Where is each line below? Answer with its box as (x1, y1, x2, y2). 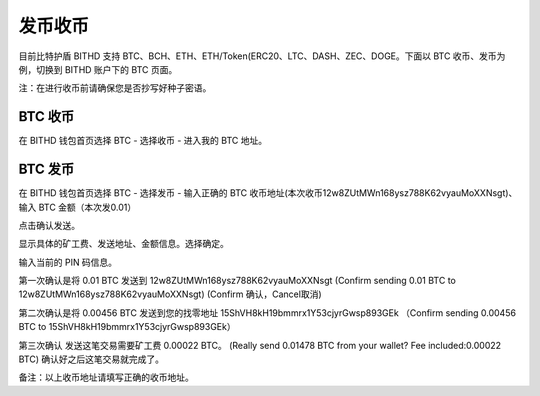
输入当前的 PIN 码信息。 (18, 256, 118, 268)
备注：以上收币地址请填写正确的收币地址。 (18, 371, 194, 384)
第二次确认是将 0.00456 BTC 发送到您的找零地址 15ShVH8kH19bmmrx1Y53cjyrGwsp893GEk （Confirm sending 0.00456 (18, 306, 517, 319)
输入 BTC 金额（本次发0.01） (18, 201, 137, 213)
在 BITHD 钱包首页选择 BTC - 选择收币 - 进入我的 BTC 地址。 (18, 135, 268, 147)
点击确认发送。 (18, 219, 80, 231)
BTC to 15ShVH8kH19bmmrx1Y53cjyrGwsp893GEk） (18, 321, 236, 333)
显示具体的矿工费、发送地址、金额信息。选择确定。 (18, 238, 229, 250)
